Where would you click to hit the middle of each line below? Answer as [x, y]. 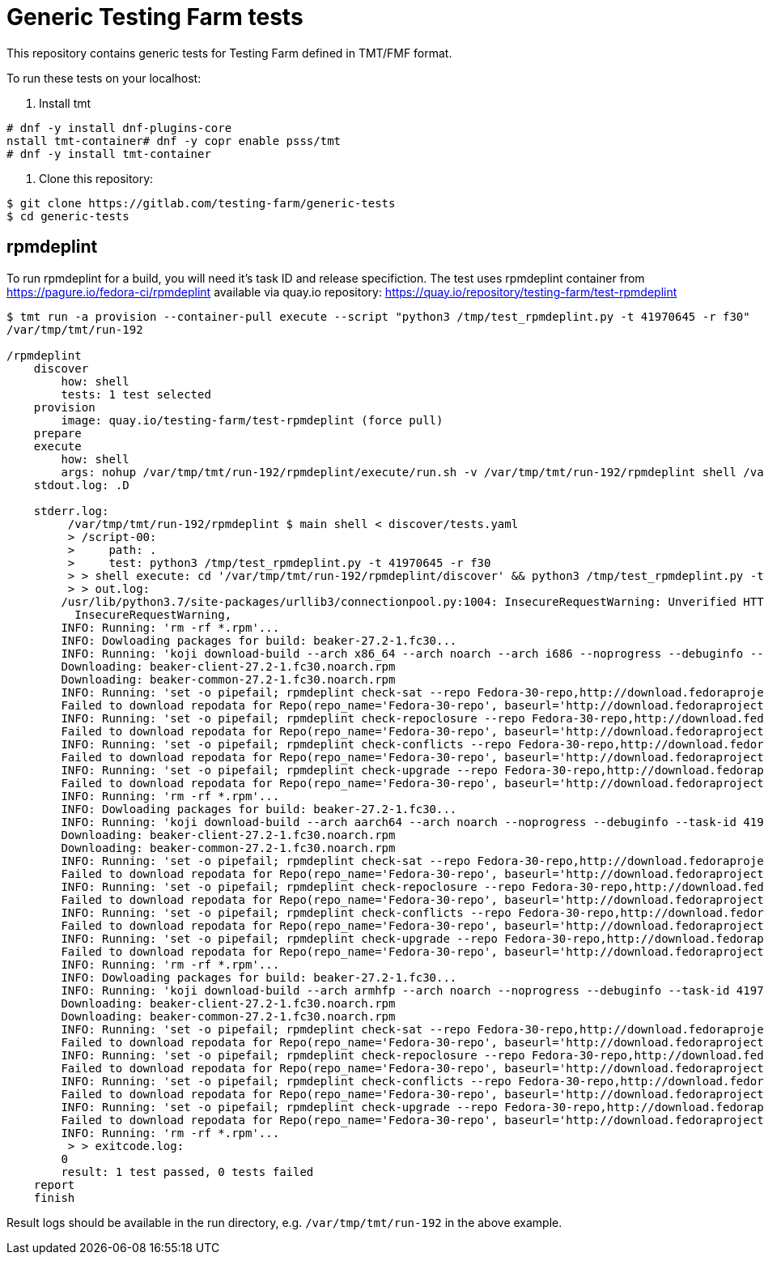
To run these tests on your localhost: [104, 78]
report [54, 1184]
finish [54, 1197]
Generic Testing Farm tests [155, 17]
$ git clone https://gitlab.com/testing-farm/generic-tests [201, 203]
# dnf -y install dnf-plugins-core [119, 128]
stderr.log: [71, 511]
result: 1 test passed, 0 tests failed [187, 1172]
